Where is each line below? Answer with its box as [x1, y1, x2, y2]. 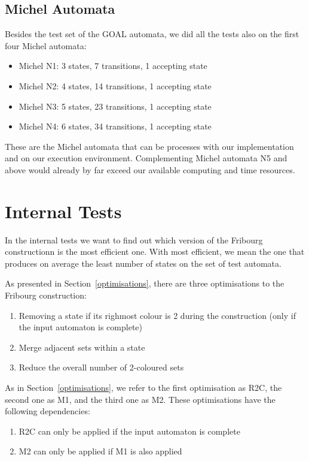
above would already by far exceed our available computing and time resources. [5, 163, 295, 176]
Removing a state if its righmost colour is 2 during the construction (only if [19, 309, 296, 321]
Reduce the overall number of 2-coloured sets [19, 361, 184, 373]
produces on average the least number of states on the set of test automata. [5, 257, 282, 269]
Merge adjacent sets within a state [19, 341, 145, 353]
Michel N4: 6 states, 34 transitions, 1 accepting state [19, 120, 212, 132]
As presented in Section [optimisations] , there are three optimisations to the [5, 277, 284, 290]
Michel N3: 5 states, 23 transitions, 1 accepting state [19, 100, 212, 112]
